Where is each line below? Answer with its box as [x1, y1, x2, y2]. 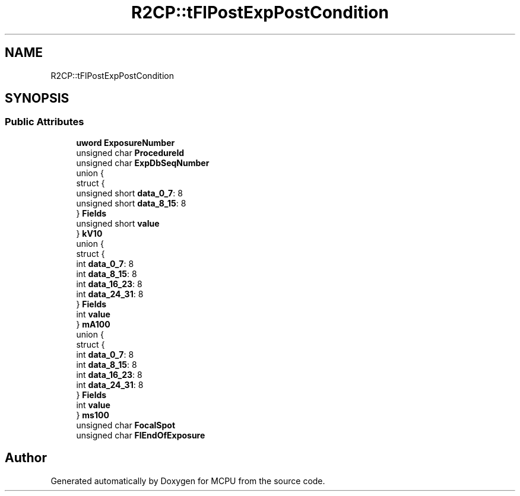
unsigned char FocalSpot [76, 419, 176, 430]
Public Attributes [5, 116, 84, 128]
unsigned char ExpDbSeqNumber [76, 157, 210, 168]
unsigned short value [76, 218, 160, 228]
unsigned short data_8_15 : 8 [76, 198, 186, 208]
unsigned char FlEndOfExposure [76, 430, 205, 440]
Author [5, 450, 47, 466]
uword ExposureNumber [76, 137, 175, 148]
